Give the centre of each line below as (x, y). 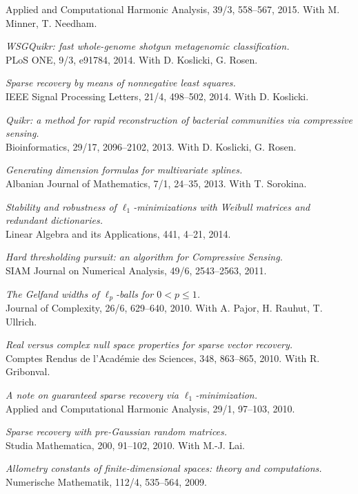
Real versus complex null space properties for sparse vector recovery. (149, 344)
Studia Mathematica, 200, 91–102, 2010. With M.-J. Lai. (125, 445)
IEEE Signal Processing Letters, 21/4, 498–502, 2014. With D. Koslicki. (157, 96)
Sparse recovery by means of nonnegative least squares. (121, 83)
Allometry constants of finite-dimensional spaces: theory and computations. (164, 468)
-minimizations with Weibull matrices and (222, 206)
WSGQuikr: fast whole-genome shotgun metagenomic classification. (148, 46)
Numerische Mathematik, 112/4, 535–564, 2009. (106, 481)
